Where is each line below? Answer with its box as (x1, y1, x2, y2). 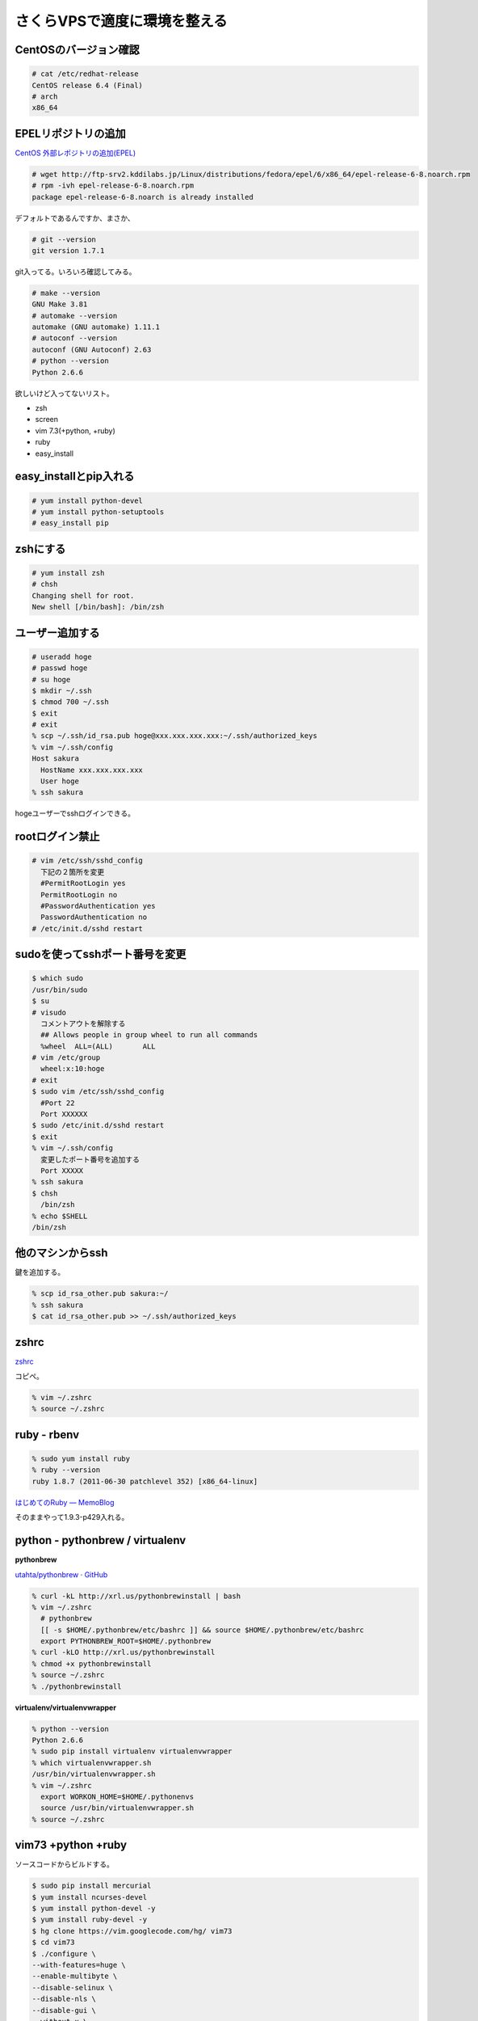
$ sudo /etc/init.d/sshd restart (31, 1120, 165, 1130)
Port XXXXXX (40, 1110, 88, 1119)
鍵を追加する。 (15, 1268, 65, 1277)
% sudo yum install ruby (31, 1454, 131, 1463)
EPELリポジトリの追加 (15, 126, 126, 141)
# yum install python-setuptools (31, 507, 165, 517)
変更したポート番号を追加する (40, 1154, 140, 1164)
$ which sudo (31, 974, 84, 983)
